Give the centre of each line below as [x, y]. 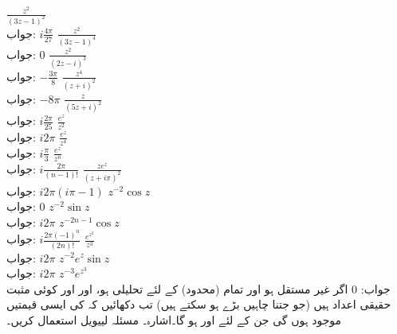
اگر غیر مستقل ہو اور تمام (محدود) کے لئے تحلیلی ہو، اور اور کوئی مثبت [177, 288]
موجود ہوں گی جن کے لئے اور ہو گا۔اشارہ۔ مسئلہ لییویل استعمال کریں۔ [174, 319]
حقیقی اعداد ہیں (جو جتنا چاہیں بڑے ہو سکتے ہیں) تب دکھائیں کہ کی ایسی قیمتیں [199, 304]
